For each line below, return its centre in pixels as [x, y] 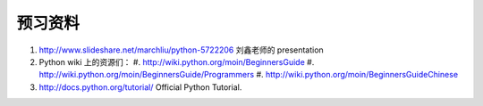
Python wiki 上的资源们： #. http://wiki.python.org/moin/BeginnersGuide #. [177, 61]
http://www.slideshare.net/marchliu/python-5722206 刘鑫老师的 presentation [181, 50]
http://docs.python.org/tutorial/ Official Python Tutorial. [140, 87]
